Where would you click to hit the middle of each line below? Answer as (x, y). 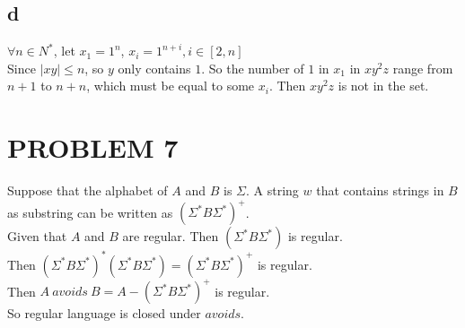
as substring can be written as (90, 212)
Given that (37, 236)
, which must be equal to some (171, 86)
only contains (154, 68)
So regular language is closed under (104, 313)
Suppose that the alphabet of (88, 190)
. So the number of (253, 68)
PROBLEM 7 (93, 147)
